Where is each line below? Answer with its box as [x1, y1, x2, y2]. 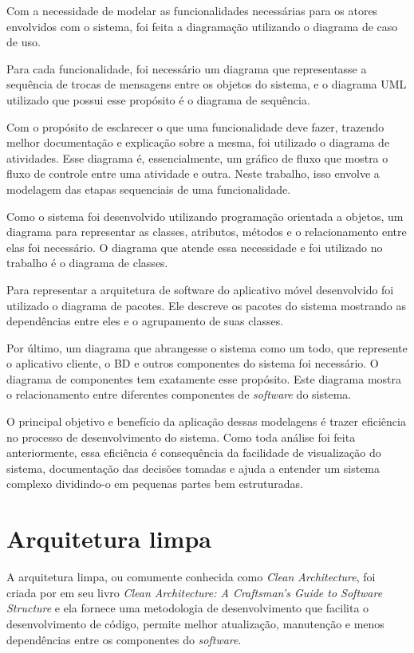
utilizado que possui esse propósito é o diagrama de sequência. [6, 91, 310, 108]
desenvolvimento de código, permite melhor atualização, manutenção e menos [6, 615, 384, 631]
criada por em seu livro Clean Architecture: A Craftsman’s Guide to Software [6, 584, 383, 600]
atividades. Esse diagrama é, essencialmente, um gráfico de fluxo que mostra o [6, 149, 388, 166]
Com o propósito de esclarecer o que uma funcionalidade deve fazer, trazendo [6, 118, 384, 135]
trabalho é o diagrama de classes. [6, 254, 168, 271]
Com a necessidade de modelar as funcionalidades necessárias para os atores [6, 2, 378, 18]
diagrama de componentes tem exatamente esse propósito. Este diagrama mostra [6, 370, 402, 387]
